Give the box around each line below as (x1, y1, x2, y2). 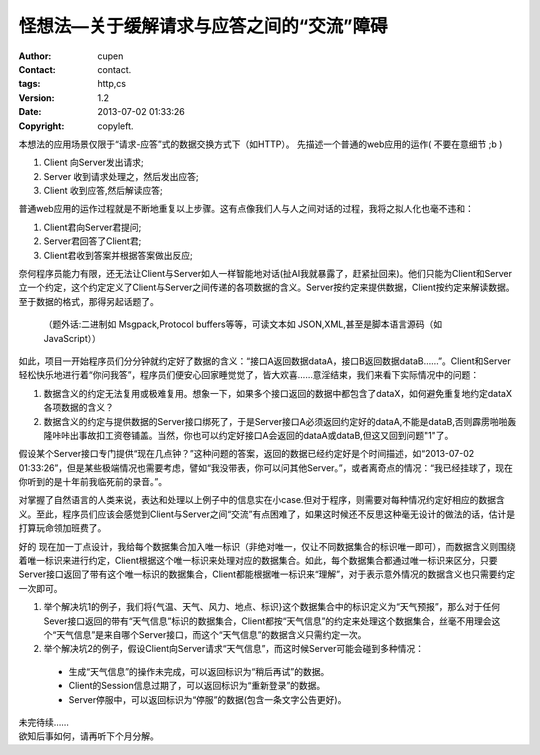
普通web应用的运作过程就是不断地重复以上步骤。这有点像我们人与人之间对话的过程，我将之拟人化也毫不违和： (18, 203, 474, 215)
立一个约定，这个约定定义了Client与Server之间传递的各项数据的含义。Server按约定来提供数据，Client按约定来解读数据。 (18, 281, 515, 294)
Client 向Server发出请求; (43, 156, 144, 169)
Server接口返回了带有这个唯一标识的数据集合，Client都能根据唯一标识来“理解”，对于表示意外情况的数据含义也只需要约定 (18, 568, 516, 580)
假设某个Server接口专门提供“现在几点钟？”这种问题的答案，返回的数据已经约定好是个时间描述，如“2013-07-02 (18, 448, 475, 460)
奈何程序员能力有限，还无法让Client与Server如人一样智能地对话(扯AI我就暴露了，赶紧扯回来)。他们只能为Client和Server (18, 268, 512, 280)
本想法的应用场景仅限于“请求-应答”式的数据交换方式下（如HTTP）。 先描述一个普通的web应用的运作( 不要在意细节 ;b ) (18, 138, 503, 150)
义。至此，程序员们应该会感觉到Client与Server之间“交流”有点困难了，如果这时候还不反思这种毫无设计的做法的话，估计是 (18, 508, 516, 520)
